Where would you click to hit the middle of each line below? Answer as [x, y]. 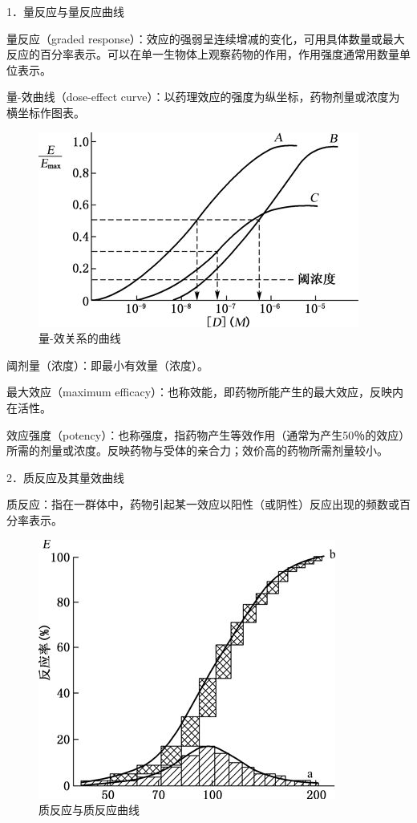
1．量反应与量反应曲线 [65, 11]
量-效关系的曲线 [80, 338]
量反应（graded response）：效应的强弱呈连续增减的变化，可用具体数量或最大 [206, 38]
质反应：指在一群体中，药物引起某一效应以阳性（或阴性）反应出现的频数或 [203, 504]
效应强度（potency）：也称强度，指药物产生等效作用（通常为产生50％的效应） [208, 434]
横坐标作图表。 [46, 112]
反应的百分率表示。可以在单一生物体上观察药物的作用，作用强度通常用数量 [203, 54]
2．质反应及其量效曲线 [65, 477]
